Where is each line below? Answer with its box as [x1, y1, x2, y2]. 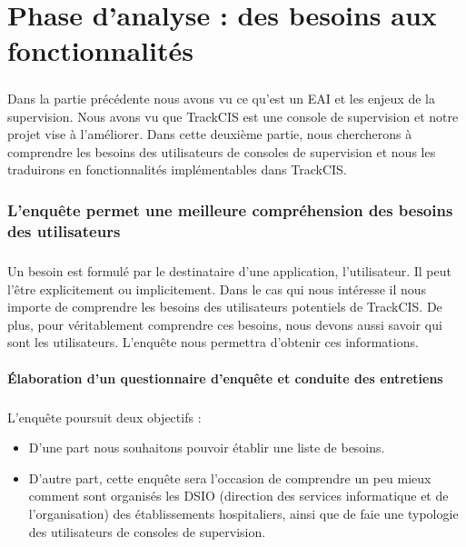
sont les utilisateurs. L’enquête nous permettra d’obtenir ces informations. [7, 333, 419, 352]
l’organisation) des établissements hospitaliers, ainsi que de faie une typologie [28, 503, 459, 522]
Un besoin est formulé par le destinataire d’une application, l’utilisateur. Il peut [7, 262, 451, 281]
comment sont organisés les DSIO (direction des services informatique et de [28, 486, 449, 505]
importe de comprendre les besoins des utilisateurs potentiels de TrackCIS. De [7, 297, 442, 316]
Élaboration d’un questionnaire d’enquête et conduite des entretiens [7, 368, 443, 387]
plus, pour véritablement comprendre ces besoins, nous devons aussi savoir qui [7, 314, 442, 333]
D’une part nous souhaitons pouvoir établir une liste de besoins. [28, 438, 385, 457]
